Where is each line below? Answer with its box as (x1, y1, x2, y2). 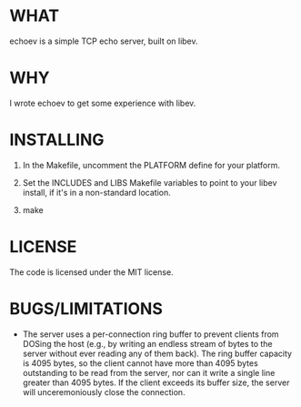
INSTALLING (9, 129, 105, 150)
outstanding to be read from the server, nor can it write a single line (22, 367, 276, 378)
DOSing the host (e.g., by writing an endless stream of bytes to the (22, 338, 273, 349)
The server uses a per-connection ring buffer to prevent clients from (22, 329, 279, 340)
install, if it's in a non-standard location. (22, 187, 171, 198)
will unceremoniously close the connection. (22, 386, 186, 397)
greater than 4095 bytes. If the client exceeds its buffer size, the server (22, 377, 290, 388)
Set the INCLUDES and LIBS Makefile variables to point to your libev (22, 177, 277, 188)
